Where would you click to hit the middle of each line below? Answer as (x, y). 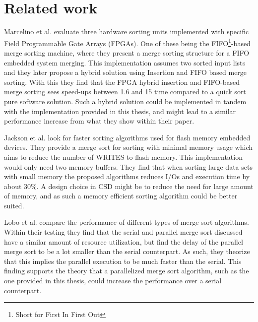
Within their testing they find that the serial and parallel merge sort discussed (123, 232)
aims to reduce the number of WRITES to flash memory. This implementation (123, 157)
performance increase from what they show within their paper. (99, 121)
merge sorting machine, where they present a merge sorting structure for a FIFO (127, 52)
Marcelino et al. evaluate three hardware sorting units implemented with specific (127, 32)
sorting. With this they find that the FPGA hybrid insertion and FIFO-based (122, 82)
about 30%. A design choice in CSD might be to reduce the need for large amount (129, 186)
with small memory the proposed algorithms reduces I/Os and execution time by (127, 176)
